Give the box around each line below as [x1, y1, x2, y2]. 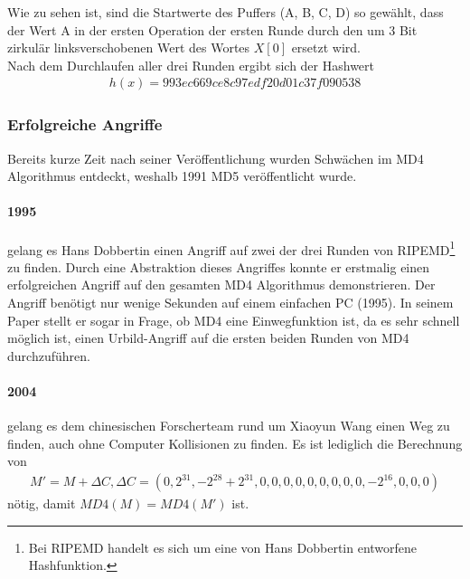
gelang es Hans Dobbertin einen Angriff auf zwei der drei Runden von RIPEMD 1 [7, 237, 456, 259]
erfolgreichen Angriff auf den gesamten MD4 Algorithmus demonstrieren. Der [7, 275, 436, 294]
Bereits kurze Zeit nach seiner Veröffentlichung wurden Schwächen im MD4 [7, 148, 424, 167]
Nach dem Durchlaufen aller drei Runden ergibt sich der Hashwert [7, 55, 374, 74]
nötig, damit [7, 494, 76, 513]
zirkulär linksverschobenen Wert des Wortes [7, 38, 250, 57]
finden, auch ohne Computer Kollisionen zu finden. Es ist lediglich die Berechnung [7, 433, 463, 452]
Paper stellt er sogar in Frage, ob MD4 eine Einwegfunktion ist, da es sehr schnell [7, 310, 460, 329]
